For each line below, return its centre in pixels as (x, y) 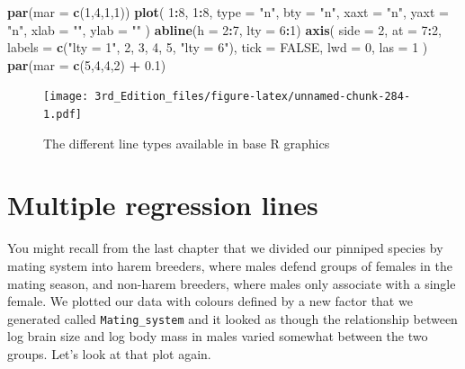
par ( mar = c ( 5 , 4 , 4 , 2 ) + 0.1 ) (87, 64)
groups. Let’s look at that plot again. (109, 354)
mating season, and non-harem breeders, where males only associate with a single (232, 283)
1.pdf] (63, 115)
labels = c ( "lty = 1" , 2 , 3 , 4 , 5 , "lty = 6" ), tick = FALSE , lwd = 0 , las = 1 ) (218, 47)
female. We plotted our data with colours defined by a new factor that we (210, 301)
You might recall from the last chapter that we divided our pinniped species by (225, 248)
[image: (66, 97)
